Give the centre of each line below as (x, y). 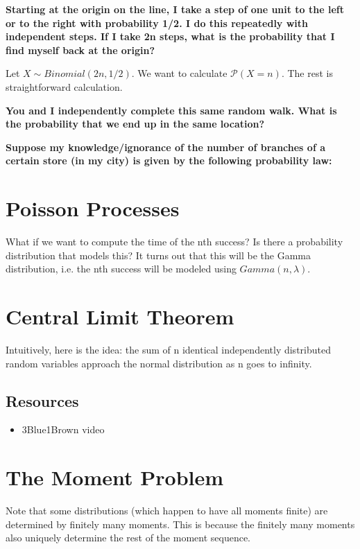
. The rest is (307, 73)
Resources (42, 400)
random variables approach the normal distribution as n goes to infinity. (159, 363)
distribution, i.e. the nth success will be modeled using (121, 269)
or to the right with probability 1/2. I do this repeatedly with (157, 23)
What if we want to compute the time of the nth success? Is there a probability (174, 242)
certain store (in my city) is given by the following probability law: (169, 160)
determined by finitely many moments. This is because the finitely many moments (180, 524)
